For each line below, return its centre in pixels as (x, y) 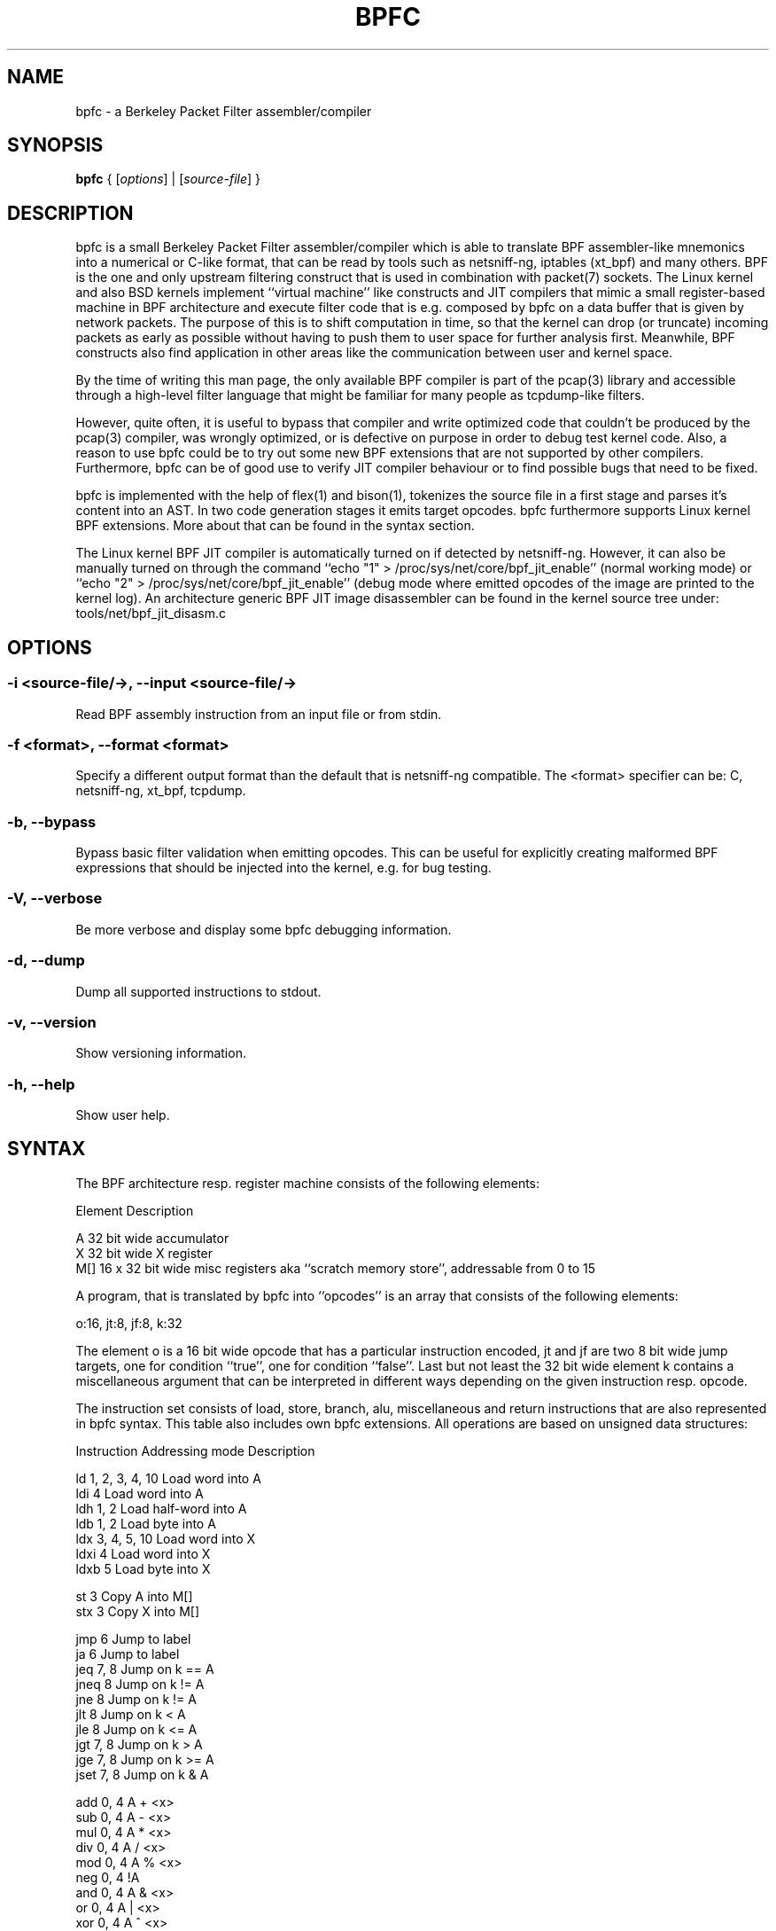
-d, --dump (46, 961)
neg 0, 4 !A (108, 1877)
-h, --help (41, 1084)
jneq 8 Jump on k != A (140, 1684)
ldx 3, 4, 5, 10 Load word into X (166, 1538)
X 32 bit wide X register (144, 1253)
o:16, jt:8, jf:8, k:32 (129, 1323)
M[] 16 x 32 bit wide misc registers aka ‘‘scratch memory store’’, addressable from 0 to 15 (336, 1268)
